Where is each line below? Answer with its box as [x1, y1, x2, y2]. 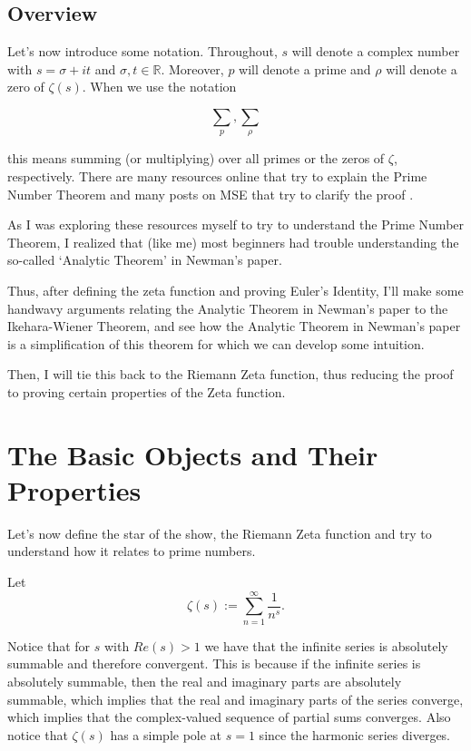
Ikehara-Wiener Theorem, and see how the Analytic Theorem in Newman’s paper [7, 317, 461, 336]
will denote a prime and [239, 59, 371, 78]
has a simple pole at [110, 725, 222, 744]
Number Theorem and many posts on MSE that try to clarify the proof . [7, 184, 414, 203]
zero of [7, 77, 44, 96]
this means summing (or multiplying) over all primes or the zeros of [7, 149, 385, 168]
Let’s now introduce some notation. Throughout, [7, 42, 278, 61]
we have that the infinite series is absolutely [204, 636, 448, 655]
